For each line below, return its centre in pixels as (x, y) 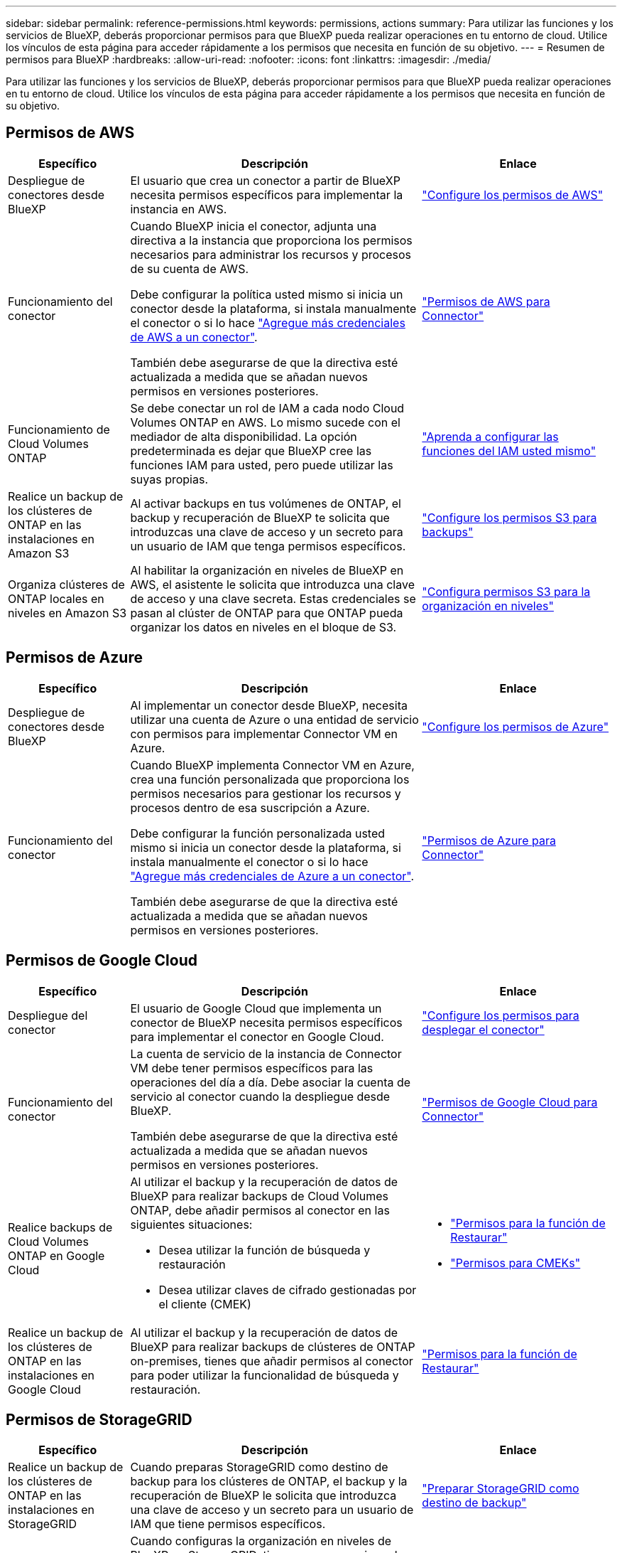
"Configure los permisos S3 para (509, 517)
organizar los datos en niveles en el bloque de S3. (263, 627)
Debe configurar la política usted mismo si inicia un (267, 294)
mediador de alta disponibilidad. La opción (244, 436)
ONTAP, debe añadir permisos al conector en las (260, 1210)
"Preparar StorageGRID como (501, 1489)
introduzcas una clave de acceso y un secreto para (267, 532)
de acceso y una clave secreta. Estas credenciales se (273, 598)
